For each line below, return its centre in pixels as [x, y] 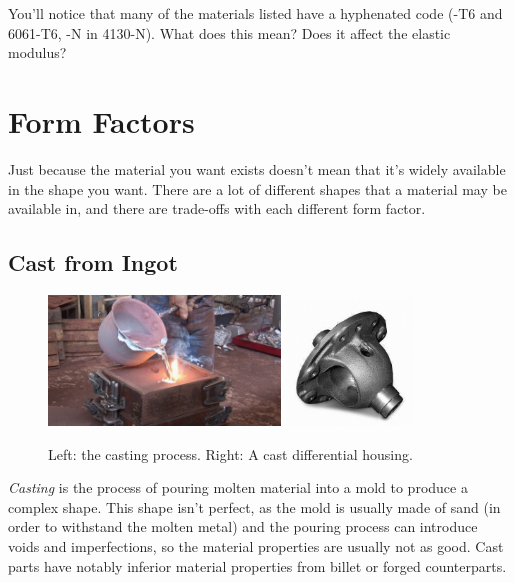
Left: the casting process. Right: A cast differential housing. [230, 453]
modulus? [37, 52]
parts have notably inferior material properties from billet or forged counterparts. [257, 565]
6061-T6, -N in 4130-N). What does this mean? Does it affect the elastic [229, 32]
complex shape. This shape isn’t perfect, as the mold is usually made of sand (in [254, 506]
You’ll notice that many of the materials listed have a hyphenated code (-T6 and [255, 13]
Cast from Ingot [93, 262]
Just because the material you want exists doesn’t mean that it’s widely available [257, 168]
